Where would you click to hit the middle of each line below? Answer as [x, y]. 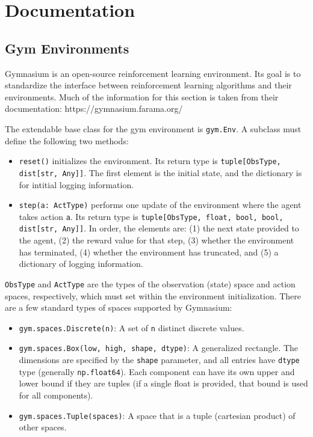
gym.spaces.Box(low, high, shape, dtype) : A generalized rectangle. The [159, 348]
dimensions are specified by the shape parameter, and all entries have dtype [159, 360]
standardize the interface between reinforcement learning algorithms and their [148, 85]
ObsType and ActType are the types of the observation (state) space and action [150, 283]
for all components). [56, 395]
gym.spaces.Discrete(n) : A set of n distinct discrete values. [132, 327]
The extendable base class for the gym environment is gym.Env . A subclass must [153, 128]
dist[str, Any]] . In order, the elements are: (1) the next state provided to [159, 228]
